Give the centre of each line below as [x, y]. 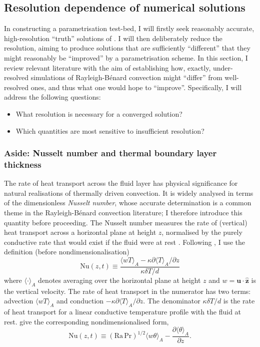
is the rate [239, 301]
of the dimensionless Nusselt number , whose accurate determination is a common [128, 203]
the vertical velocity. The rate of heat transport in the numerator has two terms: [127, 291]
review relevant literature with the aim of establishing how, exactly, [107, 67]
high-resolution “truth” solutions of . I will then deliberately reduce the [113, 38]
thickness [23, 164]
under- [223, 67]
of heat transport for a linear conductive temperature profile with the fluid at [123, 312]
